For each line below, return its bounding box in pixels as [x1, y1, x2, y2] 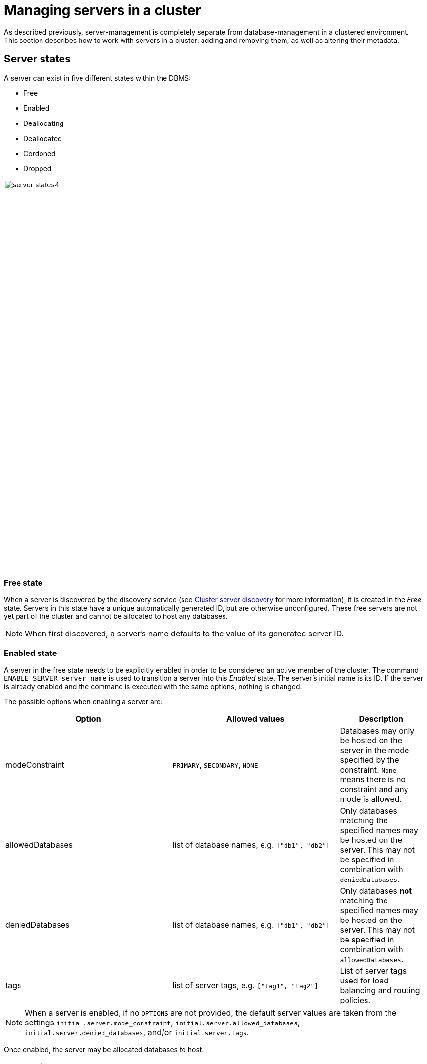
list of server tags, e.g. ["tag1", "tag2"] [172, 981, 319, 991]
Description [359, 714, 404, 724]
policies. [340, 995, 371, 1005]
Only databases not [340, 886, 412, 896]
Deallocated [23, 134, 62, 143]
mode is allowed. [340, 794, 402, 804]
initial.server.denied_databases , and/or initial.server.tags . [25, 1027, 249, 1038]
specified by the [340, 755, 399, 765]
